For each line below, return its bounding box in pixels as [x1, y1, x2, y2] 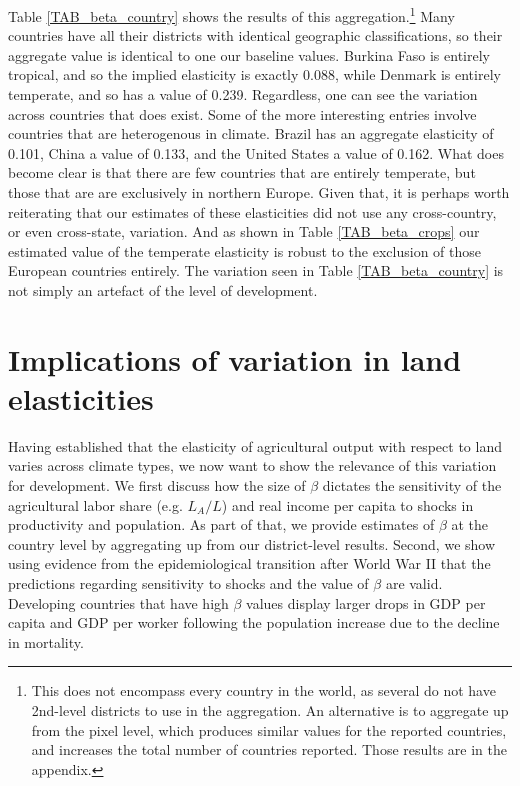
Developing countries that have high [8, 592, 229, 613]
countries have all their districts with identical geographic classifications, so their [8, 25, 503, 46]
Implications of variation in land [8, 338, 462, 379]
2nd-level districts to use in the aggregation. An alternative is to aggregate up [31, 700, 509, 720]
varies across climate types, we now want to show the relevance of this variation [8, 455, 497, 476]
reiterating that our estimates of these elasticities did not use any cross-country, [8, 201, 497, 222]
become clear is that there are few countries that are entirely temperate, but [8, 162, 476, 183]
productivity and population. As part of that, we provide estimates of [8, 514, 435, 535]
